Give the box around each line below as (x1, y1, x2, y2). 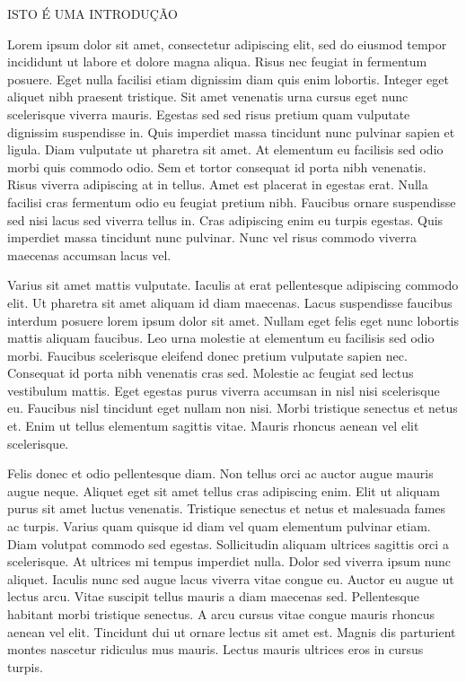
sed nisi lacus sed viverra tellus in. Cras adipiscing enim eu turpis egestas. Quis (7, 210, 444, 229)
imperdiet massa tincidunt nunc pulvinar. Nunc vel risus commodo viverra (7, 228, 417, 247)
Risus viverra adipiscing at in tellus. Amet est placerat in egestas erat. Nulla (7, 175, 428, 194)
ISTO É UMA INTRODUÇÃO (7, 4, 178, 22)
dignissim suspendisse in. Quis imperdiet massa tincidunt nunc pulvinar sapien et (7, 122, 455, 141)
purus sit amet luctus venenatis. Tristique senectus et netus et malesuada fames (7, 499, 446, 518)
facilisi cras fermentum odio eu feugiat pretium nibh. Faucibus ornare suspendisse (7, 192, 456, 211)
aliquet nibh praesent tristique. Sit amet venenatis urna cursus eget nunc (7, 87, 409, 106)
